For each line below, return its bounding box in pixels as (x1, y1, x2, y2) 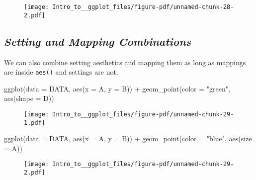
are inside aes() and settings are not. (4, 67, 118, 77)
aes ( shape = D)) (4, 93, 54, 103)
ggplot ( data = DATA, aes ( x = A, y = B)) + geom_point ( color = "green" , (4, 83, 230, 93)
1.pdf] (24, 119, 45, 126)
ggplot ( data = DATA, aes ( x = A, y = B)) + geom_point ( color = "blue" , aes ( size (4, 133, 252, 144)
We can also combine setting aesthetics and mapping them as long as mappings (4, 57, 246, 67)
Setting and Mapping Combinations (4, 33, 191, 49)
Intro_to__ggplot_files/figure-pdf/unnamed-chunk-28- (52, 3, 234, 10)
